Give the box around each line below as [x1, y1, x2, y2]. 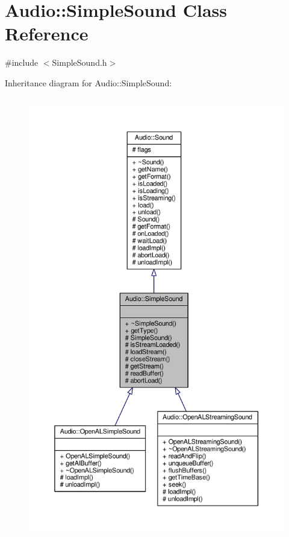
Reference [5, 21, 89, 46]
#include [5, 56, 39, 69]
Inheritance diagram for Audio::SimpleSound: [5, 76, 172, 89]
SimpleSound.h [52, 56, 107, 69]
